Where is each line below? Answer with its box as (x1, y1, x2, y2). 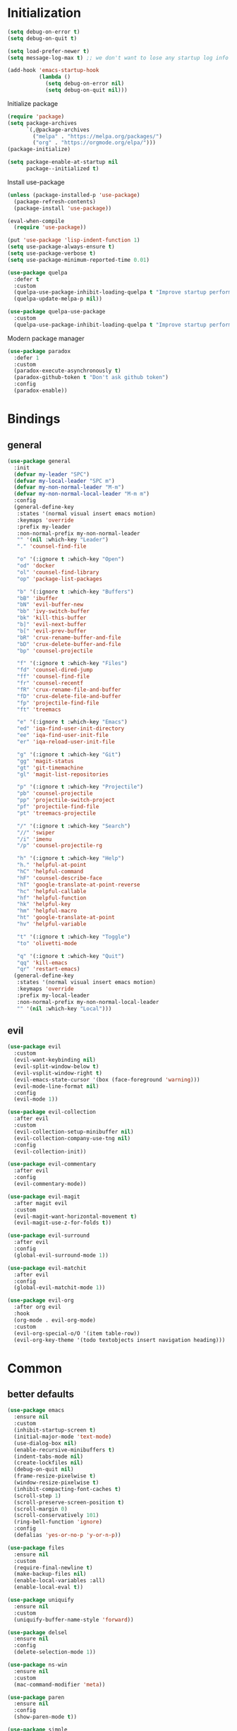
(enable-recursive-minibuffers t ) (13, 1446, 115, 1454)
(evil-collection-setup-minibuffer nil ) (13, 1128, 134, 1135)
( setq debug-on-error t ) (7, 28, 80, 35)
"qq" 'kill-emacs (16, 959, 68, 966)
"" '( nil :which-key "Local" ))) (16, 1005, 112, 1012)
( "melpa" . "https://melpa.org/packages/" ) (32, 133, 162, 140)
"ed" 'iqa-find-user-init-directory (16, 725, 125, 732)
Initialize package (7, 99, 59, 107)
